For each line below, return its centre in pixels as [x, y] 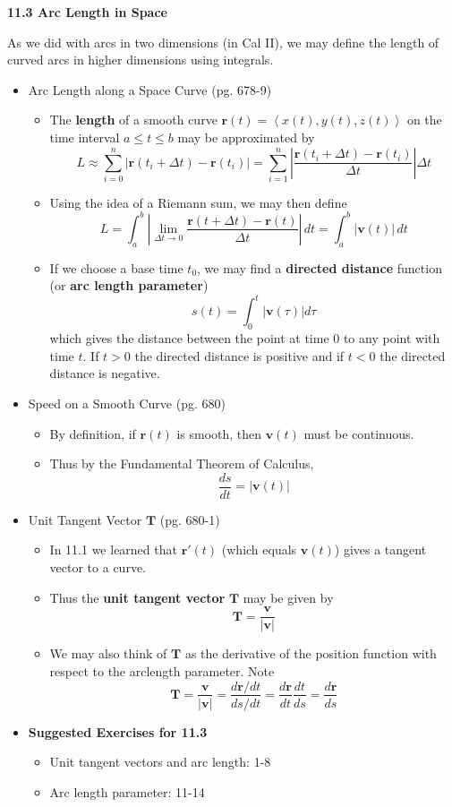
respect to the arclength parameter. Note [162, 670]
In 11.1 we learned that [113, 549]
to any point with [392, 338]
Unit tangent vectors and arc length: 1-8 [160, 762]
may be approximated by [246, 137]
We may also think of [108, 653]
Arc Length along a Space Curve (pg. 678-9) [150, 89]
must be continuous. [359, 433]
